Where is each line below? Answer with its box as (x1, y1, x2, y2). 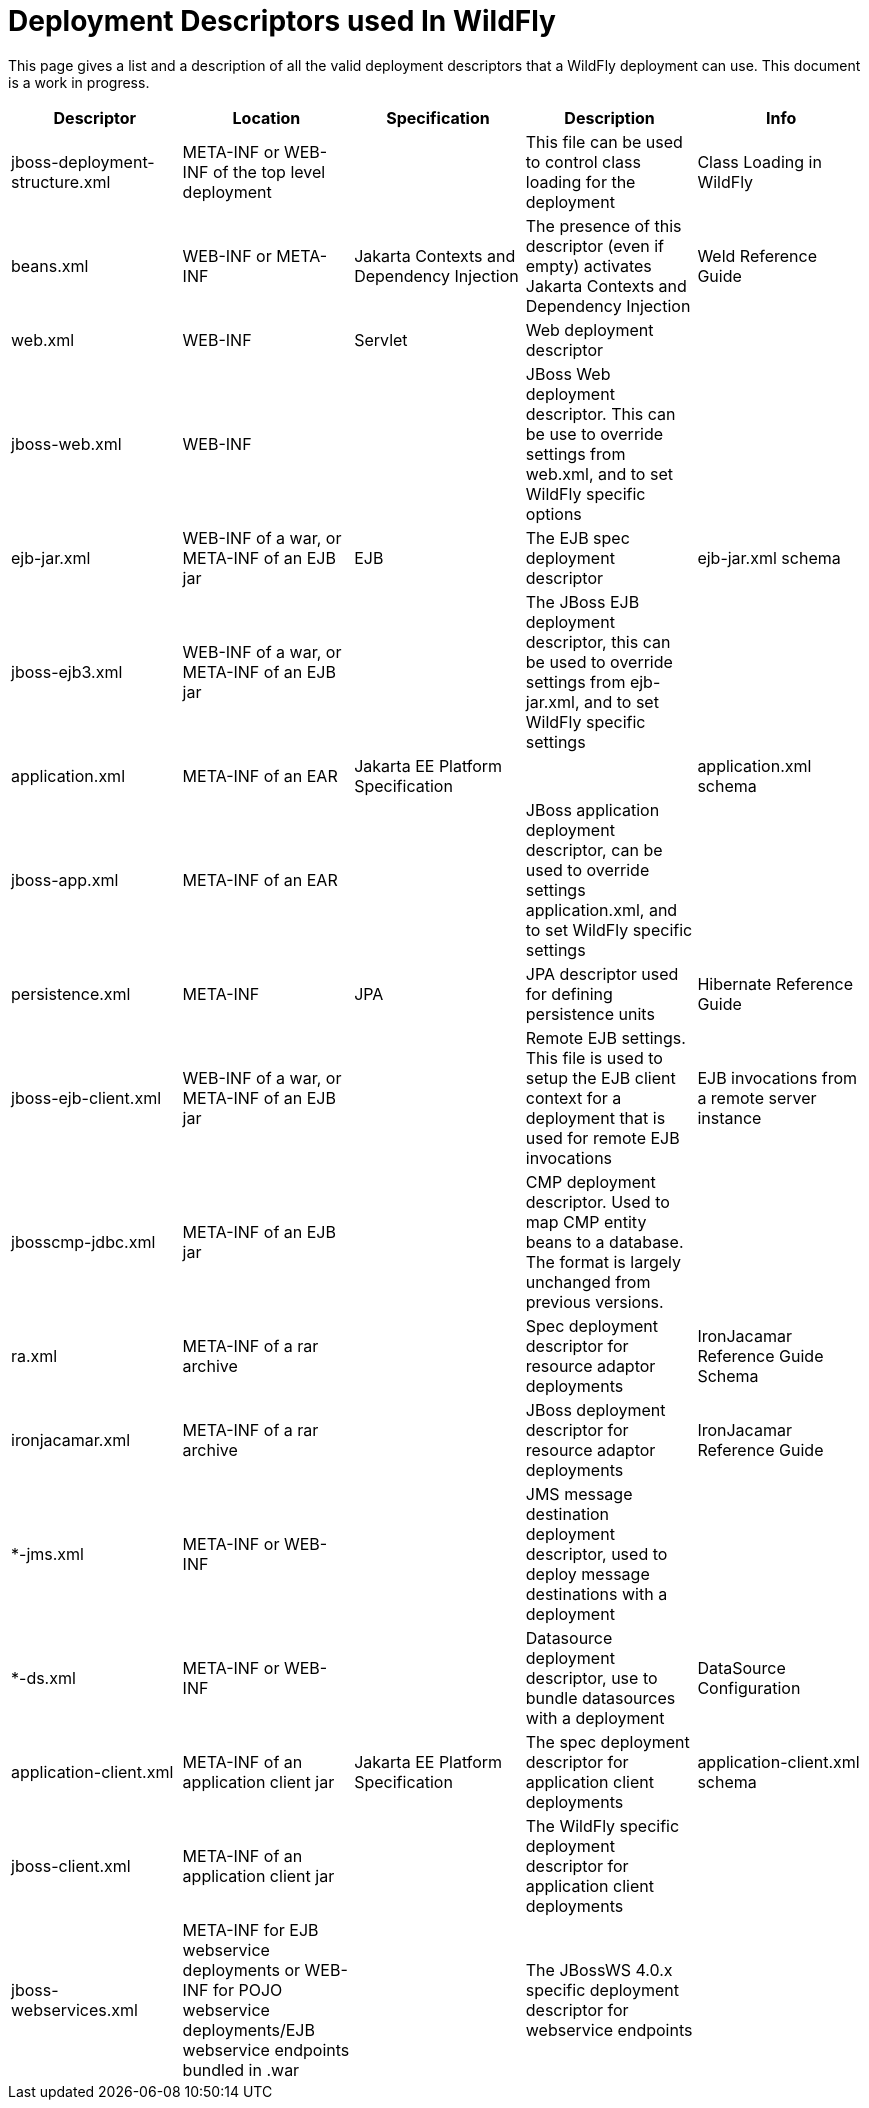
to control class (525, 151, 641, 172)
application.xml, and (525, 899, 678, 920)
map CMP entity (525, 1211, 647, 1232)
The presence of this (525, 215, 682, 236)
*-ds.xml (11, 1667, 76, 1688)
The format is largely (525, 1251, 681, 1272)
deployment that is (525, 1107, 666, 1128)
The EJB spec (525, 527, 630, 548)
